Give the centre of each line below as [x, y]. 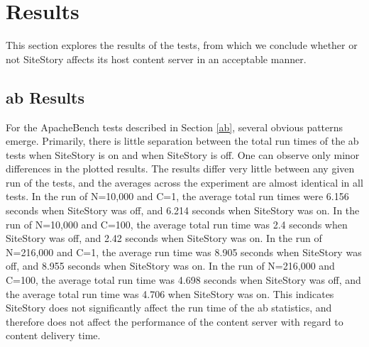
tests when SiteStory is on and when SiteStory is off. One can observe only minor [183, 154]
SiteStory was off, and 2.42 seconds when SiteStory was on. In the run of [164, 238]
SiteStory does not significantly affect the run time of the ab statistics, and [169, 308]
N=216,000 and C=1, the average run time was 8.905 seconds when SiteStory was [184, 252]
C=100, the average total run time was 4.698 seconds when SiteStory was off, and [183, 280]
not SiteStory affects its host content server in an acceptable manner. [156, 59]
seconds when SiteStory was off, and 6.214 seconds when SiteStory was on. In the [183, 210]
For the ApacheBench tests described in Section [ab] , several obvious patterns [175, 127]
